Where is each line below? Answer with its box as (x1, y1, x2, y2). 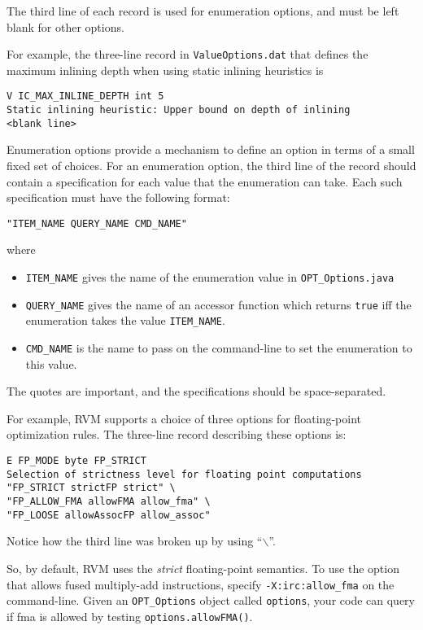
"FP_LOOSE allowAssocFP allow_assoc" (7, 509, 211, 521)
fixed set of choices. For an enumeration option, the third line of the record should (7, 157, 416, 173)
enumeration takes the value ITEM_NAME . (25, 312, 225, 329)
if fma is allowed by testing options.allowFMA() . (7, 607, 253, 624)
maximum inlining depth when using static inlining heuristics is (7, 61, 324, 78)
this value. (25, 355, 77, 372)
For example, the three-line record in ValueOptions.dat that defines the (7, 46, 368, 63)
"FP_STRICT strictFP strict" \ (7, 482, 176, 494)
